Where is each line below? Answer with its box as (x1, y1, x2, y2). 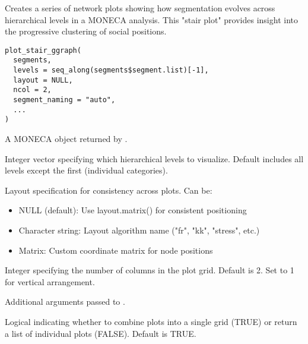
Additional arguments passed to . (5, 295, 125, 308)
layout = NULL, (13, 75, 73, 84)
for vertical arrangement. (5, 275, 95, 288)
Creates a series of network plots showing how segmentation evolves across (5, 2, 275, 14)
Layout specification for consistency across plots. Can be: (5, 184, 212, 196)
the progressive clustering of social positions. (5, 25, 167, 37)
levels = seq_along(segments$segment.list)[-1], (13, 66, 209, 75)
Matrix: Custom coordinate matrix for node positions (18, 244, 213, 256)
